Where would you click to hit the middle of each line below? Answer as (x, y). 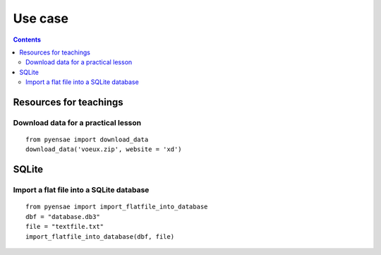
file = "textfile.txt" (65, 227)
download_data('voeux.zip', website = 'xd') (104, 149)
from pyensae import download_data (87, 140)
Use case (41, 18)
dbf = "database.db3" (63, 217)
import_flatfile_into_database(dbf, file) (100, 236)
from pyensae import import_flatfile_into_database (117, 207)
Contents (27, 40)
